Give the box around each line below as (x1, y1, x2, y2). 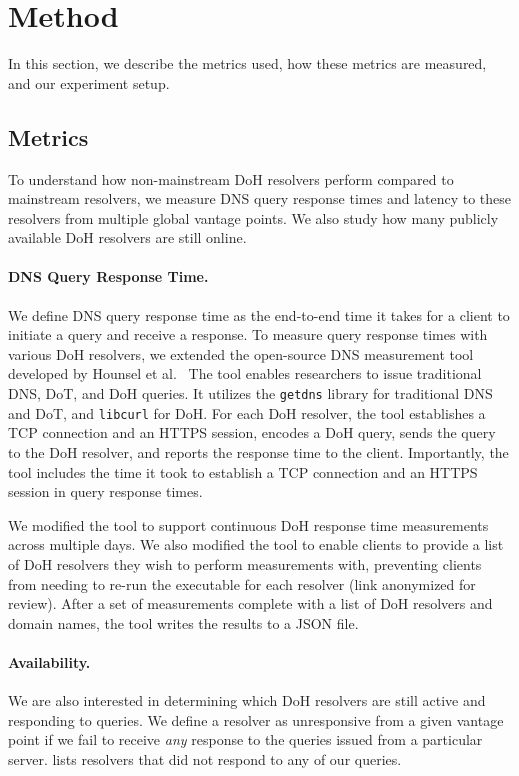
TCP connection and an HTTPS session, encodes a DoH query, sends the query (8, 422, 496, 443)
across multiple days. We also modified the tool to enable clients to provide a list (8, 534, 504, 555)
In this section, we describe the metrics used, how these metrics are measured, (8, 53, 487, 74)
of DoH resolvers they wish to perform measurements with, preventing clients (8, 553, 482, 574)
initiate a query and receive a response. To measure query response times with (8, 324, 488, 345)
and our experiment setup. (8, 72, 170, 93)
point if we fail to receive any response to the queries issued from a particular (8, 729, 483, 750)
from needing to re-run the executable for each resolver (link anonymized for (8, 573, 476, 594)
